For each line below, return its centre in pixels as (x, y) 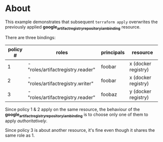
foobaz (109, 94)
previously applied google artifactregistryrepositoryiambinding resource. (73, 27)
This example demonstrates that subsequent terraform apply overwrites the (81, 22)
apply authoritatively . (26, 121)
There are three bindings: (30, 37)
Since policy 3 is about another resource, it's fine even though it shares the (80, 130)
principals (113, 52)
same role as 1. (20, 135)
